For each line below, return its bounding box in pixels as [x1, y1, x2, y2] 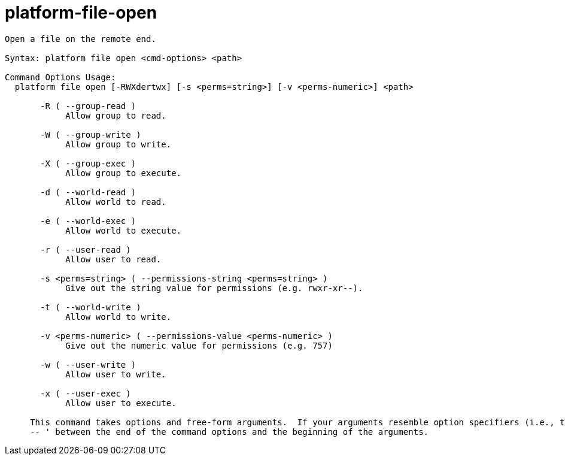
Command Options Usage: [5, 72, 116, 82]
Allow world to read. [65, 196, 166, 207]
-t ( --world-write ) [40, 302, 141, 312]
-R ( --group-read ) [40, 101, 136, 111]
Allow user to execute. [65, 398, 177, 408]
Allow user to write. [65, 369, 166, 379]
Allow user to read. [65, 254, 162, 264]
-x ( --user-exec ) [40, 388, 131, 398]
